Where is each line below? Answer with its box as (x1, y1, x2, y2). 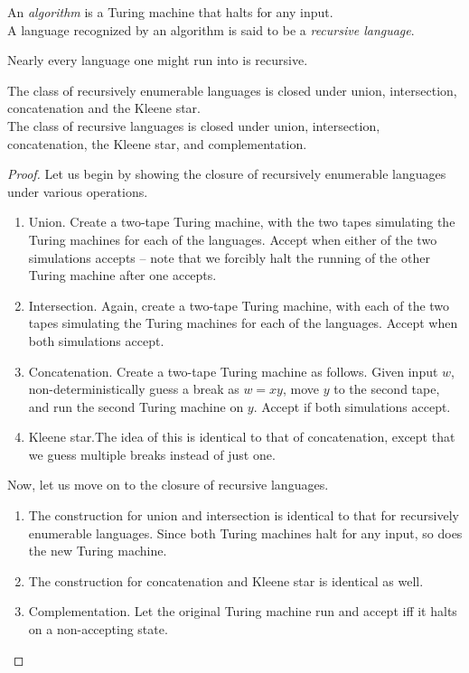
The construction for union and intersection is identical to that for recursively (28, 506, 459, 525)
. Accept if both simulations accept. (253, 397, 451, 416)
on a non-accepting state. (28, 620, 168, 639)
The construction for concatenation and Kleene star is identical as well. (28, 571, 424, 590)
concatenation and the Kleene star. (7, 98, 202, 117)
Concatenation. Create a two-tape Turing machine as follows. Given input (28, 361, 438, 380)
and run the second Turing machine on (28, 397, 244, 416)
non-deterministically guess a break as (28, 379, 239, 398)
